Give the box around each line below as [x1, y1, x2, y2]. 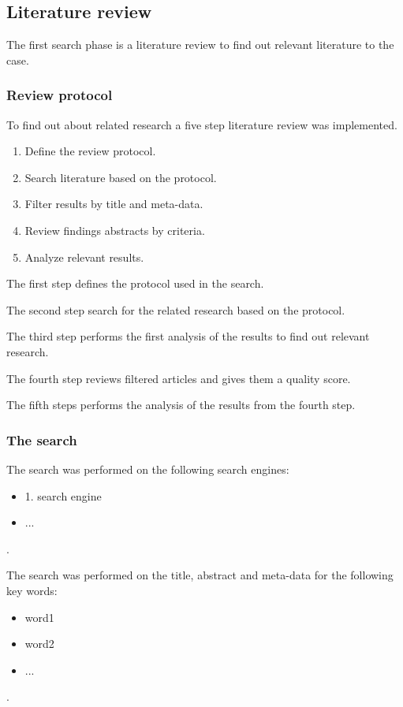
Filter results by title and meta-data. [24, 195, 203, 212]
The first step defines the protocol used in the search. [6, 275, 264, 292]
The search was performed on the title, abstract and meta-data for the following [6, 567, 394, 583]
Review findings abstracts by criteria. [24, 221, 205, 238]
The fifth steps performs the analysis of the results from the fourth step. [6, 396, 356, 413]
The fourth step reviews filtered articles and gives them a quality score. [6, 370, 351, 386]
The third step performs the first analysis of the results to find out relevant [6, 328, 370, 344]
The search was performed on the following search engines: [6, 460, 289, 477]
